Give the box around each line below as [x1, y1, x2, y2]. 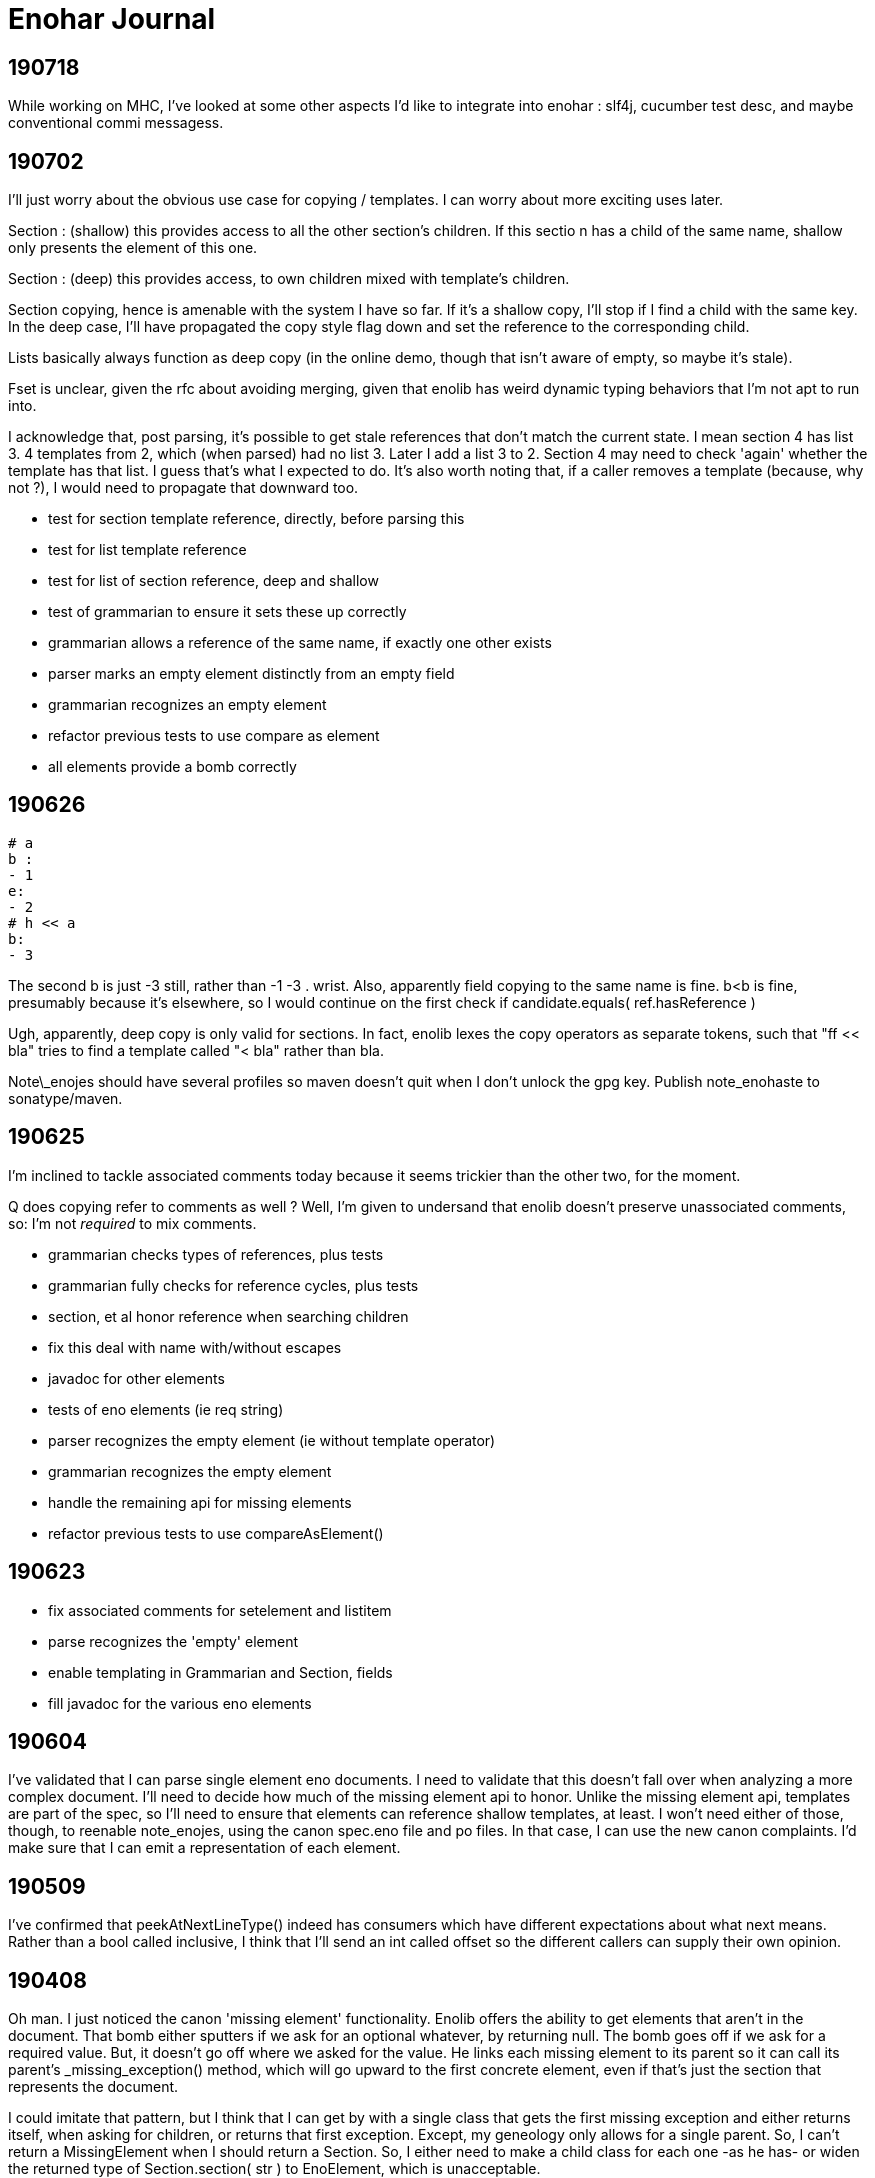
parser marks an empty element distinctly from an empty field [48, 665, 455, 683]
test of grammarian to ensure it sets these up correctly [48, 603, 407, 621]
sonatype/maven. [8, 1089, 123, 1107]
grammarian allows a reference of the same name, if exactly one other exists [48, 634, 552, 652]
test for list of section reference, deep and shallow [48, 572, 379, 590]
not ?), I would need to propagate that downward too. [8, 479, 359, 497]
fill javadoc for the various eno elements [48, 1694, 312, 1712]
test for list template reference [48, 541, 247, 559]
